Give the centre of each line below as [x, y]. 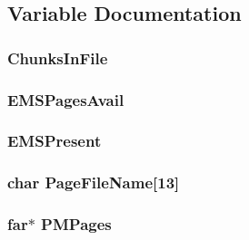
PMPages [76, 224]
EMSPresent [55, 141]
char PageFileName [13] [94, 182]
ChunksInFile [58, 58]
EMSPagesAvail [66, 99]
